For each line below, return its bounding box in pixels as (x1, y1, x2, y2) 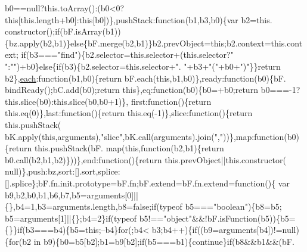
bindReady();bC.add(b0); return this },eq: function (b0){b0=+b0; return (5, 83, 258, 96)
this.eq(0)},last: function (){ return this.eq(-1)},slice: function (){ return (5, 107, 253, 119)
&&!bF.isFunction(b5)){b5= (192, 211, 296, 224)
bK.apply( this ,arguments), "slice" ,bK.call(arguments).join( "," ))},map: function (5, 130, 284, 142)
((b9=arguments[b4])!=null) (197, 223, 299, 236)
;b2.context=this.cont (224, 36, 303, 49)
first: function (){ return (131, 95, 212, 107)
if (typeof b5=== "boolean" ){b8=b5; (151, 200, 282, 213)
